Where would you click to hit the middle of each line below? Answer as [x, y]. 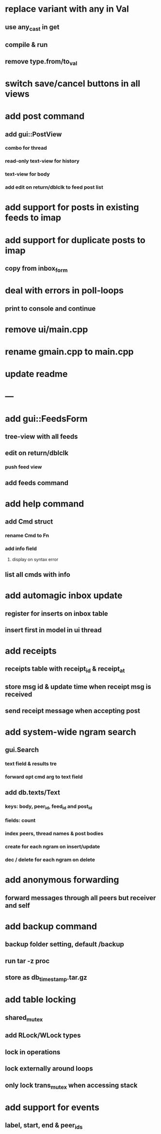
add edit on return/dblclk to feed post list [54, 187]
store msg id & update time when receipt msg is [78, 687]
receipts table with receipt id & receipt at [65, 669]
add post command [45, 116]
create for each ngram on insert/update [53, 847]
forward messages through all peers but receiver [80, 898]
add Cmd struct [29, 522]
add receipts [31, 651]
